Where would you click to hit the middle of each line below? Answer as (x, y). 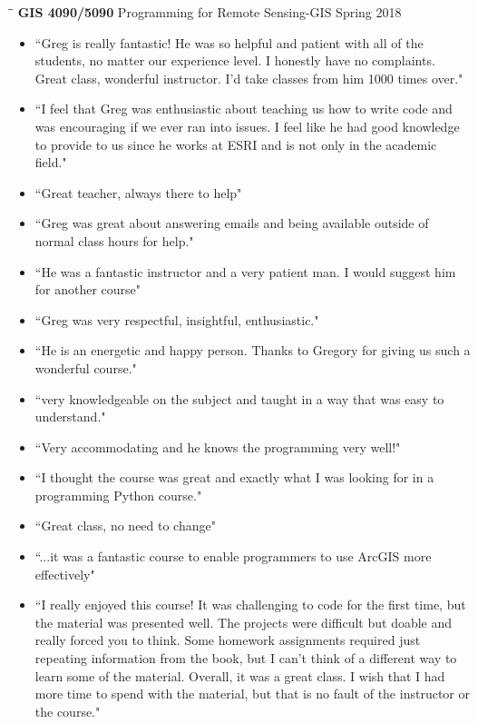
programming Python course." (118, 495)
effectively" (65, 574)
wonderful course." (86, 367)
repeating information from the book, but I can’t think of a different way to (246, 658)
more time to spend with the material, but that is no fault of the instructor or (252, 694)
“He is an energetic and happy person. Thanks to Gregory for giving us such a (253, 350)
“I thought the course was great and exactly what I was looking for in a (234, 477)
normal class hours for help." (114, 240)
